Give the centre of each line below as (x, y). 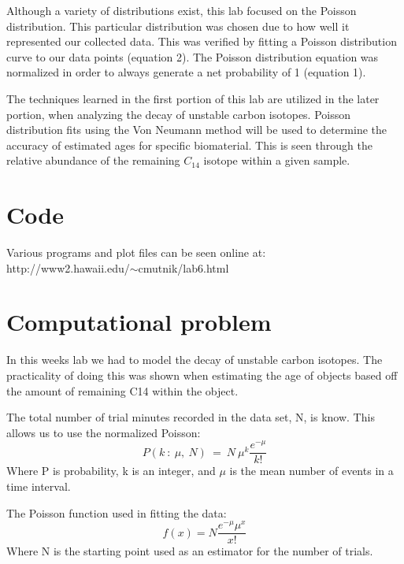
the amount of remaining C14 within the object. (122, 390)
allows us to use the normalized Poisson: (104, 432)
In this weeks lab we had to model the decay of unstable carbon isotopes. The (195, 360)
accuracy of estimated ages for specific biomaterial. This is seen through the (189, 145)
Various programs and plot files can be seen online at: (136, 252)
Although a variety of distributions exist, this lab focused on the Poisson (182, 10)
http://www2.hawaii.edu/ (68, 267)
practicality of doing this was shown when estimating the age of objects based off (202, 375)
